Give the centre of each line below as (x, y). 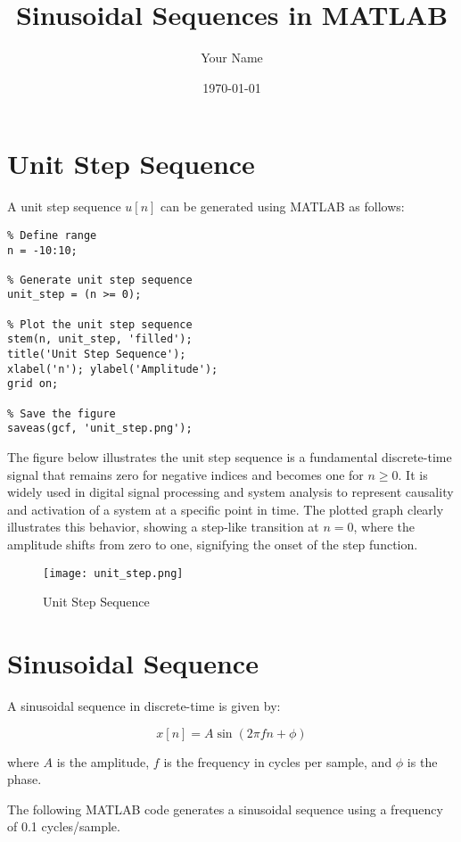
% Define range (52, 235)
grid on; (33, 384)
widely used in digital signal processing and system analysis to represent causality (230, 492)
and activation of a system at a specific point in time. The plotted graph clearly (226, 509)
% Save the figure (62, 413)
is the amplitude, (103, 761)
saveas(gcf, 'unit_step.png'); (100, 429)
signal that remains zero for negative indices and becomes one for (185, 474)
